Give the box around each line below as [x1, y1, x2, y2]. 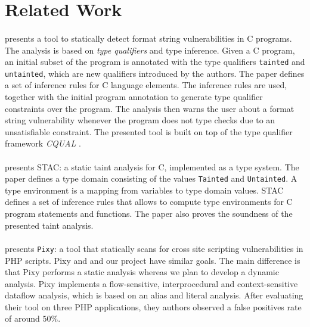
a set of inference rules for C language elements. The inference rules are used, [5, 79, 287, 91]
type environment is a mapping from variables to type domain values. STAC [5, 183, 284, 196]
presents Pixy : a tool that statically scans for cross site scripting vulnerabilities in [5, 242, 303, 254]
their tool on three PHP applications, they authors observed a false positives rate [5, 300, 302, 313]
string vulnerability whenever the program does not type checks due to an [5, 114, 275, 126]
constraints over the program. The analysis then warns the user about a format [5, 102, 294, 114]
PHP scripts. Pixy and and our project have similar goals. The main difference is [5, 254, 300, 266]
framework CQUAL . [5, 137, 81, 150]
